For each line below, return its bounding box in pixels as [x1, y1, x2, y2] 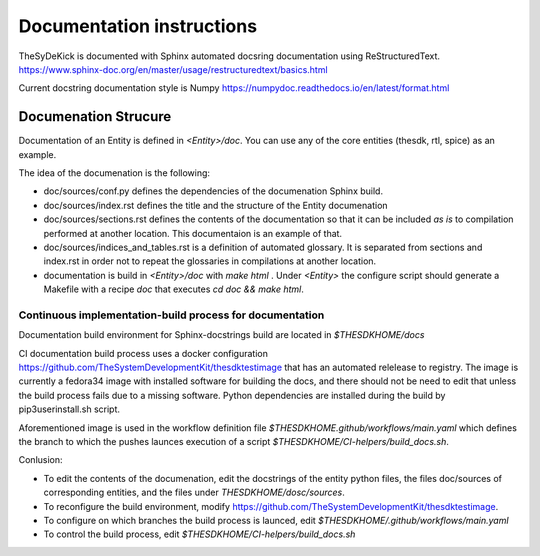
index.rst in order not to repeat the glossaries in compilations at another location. [43, 255, 377, 267]
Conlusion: [18, 454, 64, 466]
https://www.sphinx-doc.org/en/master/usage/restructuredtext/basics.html [18, 63, 329, 75]
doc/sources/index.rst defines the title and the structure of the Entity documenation [43, 199, 389, 211]
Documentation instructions [18, 15, 258, 37]
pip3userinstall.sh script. [18, 403, 120, 415]
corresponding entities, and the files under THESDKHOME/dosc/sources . [43, 486, 345, 499]
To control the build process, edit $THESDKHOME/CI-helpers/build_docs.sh [43, 528, 356, 540]
